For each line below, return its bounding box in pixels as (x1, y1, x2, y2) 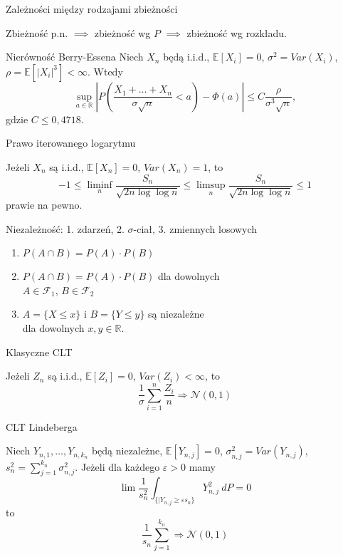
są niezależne (148, 306, 204, 321)
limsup (196, 180, 226, 191)
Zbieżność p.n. (6, 25, 68, 40)
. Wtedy (88, 63, 123, 78)
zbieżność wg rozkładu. (186, 25, 287, 40)
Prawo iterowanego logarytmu (6, 135, 136, 150)
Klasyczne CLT (6, 344, 73, 359)
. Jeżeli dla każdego (75, 459, 160, 474)
